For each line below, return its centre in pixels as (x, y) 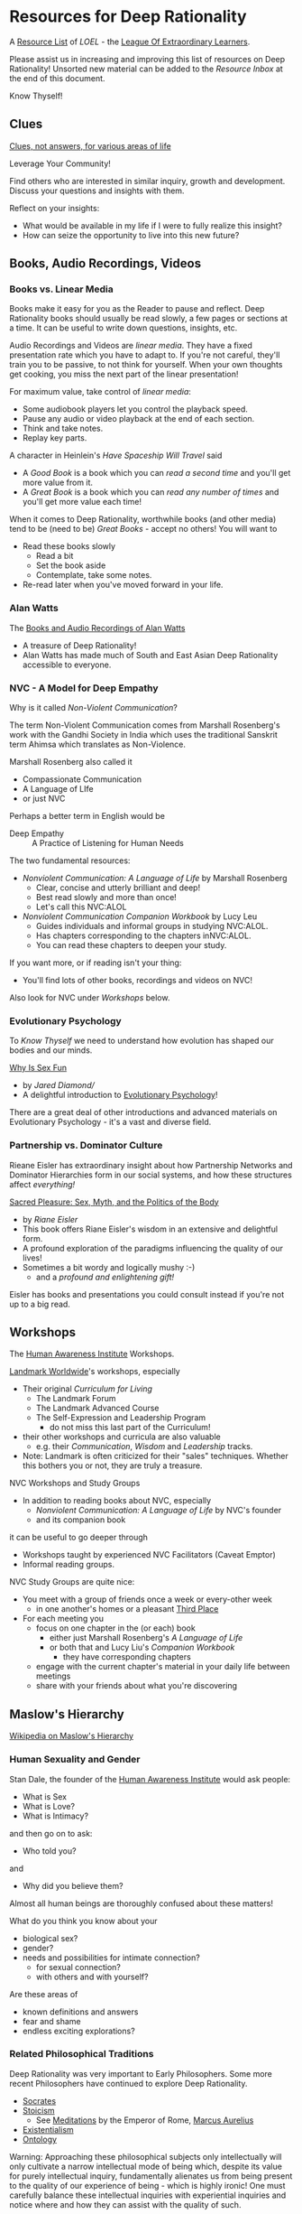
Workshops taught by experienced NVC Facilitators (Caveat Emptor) (149, 1555)
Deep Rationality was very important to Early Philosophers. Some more (141, 2073)
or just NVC (44, 799)
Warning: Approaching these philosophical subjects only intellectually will (146, 2156)
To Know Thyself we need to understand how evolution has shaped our (142, 1041)
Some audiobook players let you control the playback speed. (135, 409)
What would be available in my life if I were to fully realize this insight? (152, 225)
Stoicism (39, 2110)
